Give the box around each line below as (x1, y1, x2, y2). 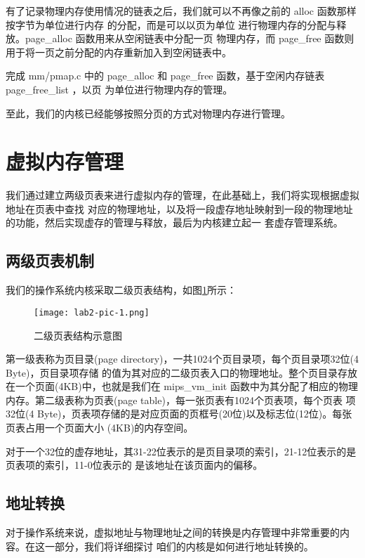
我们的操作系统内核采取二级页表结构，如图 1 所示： (6, 283, 237, 297)
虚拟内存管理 (6, 147, 124, 176)
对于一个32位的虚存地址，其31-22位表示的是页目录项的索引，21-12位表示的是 (6, 443, 357, 458)
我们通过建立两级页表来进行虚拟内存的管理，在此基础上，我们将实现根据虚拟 (6, 188, 359, 202)
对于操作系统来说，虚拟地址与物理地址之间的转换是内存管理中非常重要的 (6, 525, 340, 540)
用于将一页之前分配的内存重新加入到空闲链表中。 (6, 44, 232, 59)
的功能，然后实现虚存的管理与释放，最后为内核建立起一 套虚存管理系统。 (6, 215, 343, 230)
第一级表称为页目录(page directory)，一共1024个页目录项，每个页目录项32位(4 (6, 351, 359, 366)
